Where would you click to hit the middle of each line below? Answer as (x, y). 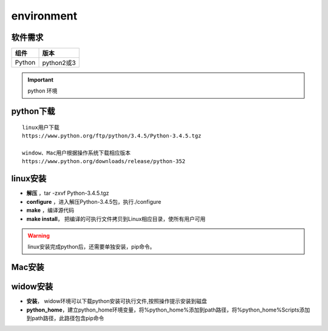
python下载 (33, 112)
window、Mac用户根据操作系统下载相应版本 (76, 153)
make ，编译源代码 (50, 211)
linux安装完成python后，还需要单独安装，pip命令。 (91, 247)
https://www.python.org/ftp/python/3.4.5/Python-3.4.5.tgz (112, 136)
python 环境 (43, 91)
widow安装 (32, 287)
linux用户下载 (41, 127)
